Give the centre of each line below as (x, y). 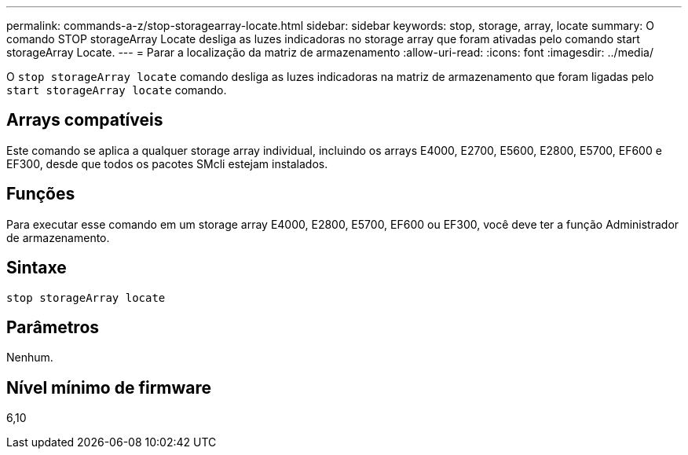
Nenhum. (30, 358)
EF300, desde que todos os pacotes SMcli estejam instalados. (167, 163)
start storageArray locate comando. (117, 90)
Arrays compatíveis (85, 120)
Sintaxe (37, 268)
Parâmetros (53, 327)
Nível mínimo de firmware (109, 387)
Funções (41, 194)
